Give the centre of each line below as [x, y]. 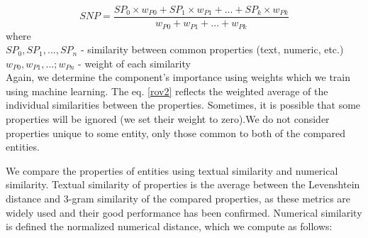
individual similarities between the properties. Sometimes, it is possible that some [183, 105]
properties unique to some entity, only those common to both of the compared [176, 132]
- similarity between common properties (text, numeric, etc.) [212, 49]
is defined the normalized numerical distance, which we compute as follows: [169, 226]
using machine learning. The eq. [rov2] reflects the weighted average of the [167, 91]
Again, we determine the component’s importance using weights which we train [178, 77]
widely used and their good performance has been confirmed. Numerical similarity [184, 212]
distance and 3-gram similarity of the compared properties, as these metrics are [178, 199]
